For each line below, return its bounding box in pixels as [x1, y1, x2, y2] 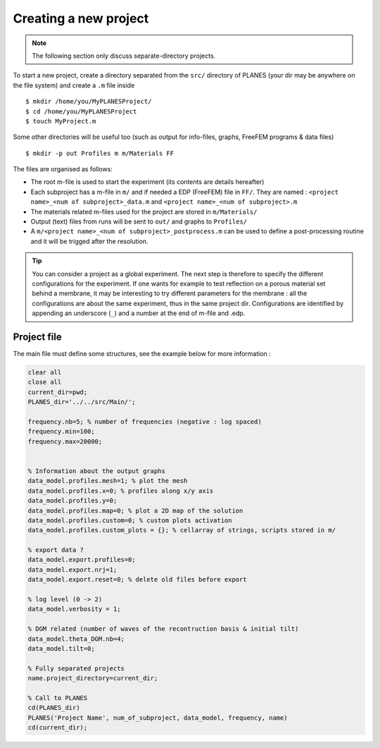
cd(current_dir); [27, 723, 88, 732]
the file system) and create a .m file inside [13, 81, 135, 90]
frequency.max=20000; [27, 437, 103, 446]
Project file [13, 331, 63, 343]
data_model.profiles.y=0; [27, 497, 118, 505]
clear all [27, 369, 62, 376]
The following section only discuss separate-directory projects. [32, 51, 216, 60]
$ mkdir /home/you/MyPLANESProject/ [25, 97, 152, 106]
